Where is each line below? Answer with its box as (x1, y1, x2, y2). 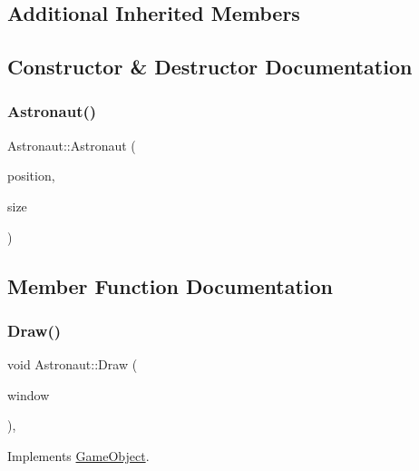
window (7, 385, 50, 404)
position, (7, 166, 55, 185)
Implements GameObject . (7, 446, 150, 465)
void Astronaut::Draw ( (7, 355, 138, 374)
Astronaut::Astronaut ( (7, 135, 136, 154)
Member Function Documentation (7, 271, 334, 299)
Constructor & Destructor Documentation (7, 53, 413, 81)
